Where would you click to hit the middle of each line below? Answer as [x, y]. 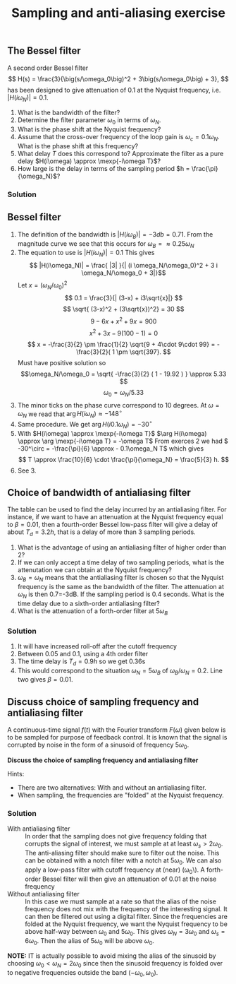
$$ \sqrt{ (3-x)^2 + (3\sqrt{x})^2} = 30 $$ [124, 309]
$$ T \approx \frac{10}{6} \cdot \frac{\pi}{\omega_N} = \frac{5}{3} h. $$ [123, 459]
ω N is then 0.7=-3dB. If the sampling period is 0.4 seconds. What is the [121, 595]
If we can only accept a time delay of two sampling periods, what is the [121, 562]
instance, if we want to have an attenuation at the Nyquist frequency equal [115, 517]
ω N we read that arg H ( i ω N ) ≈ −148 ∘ [70, 414]
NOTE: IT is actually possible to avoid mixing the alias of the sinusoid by [112, 956]
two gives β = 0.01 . [45, 680]
